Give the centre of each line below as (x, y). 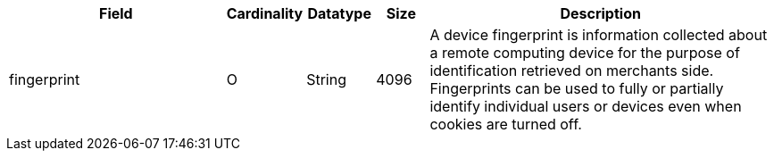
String (326, 79)
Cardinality (265, 13)
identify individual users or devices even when (586, 106)
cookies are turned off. (506, 124)
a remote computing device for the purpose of (585, 53)
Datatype (339, 13)
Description (600, 13)
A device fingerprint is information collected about (599, 35)
